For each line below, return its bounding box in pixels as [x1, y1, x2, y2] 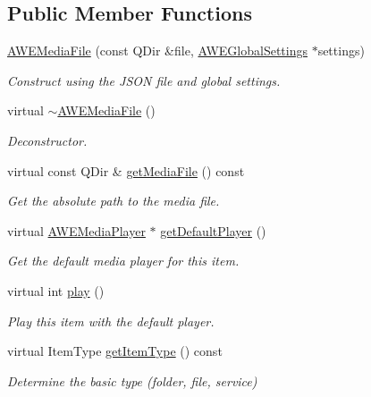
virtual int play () [7, 281, 105, 300]
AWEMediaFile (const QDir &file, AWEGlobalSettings [7, 41, 308, 60]
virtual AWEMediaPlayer [7, 221, 146, 240]
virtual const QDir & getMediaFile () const [7, 161, 245, 180]
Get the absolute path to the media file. [7, 191, 220, 210]
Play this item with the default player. [7, 311, 215, 330]
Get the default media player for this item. [7, 251, 240, 270]
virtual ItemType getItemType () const [7, 342, 223, 360]
